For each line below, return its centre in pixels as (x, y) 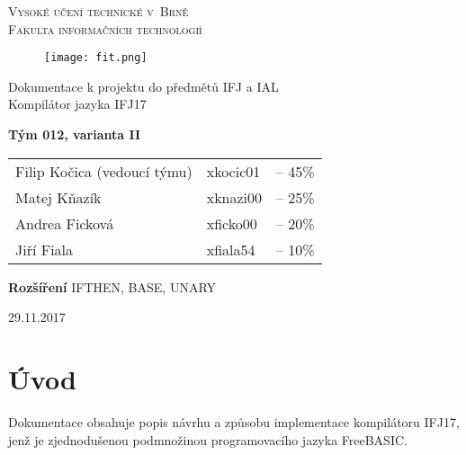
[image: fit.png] (96, 58)
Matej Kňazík (58, 197)
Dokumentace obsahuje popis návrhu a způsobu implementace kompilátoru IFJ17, (234, 421)
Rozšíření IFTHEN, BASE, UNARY (112, 286)
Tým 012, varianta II (75, 134)
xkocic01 (233, 171)
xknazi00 (234, 197)
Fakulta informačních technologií (105, 28)
